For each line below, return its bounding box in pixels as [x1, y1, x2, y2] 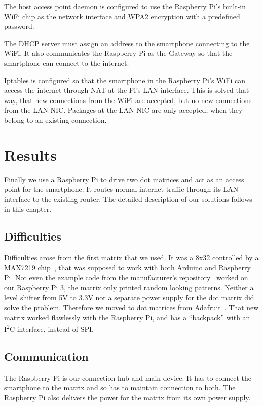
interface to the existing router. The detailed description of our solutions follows [4, 193, 252, 204]
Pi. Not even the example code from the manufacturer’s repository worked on [4, 272, 248, 283]
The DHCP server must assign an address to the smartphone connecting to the [4, 38, 250, 48]
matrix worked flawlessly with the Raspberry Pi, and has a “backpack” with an [4, 312, 250, 322]
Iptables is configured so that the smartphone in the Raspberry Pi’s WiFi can [4, 75, 246, 85]
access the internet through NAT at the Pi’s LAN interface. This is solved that [4, 85, 249, 95]
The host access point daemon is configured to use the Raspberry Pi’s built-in [4, 1, 246, 11]
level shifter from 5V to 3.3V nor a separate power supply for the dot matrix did [4, 292, 254, 302]
